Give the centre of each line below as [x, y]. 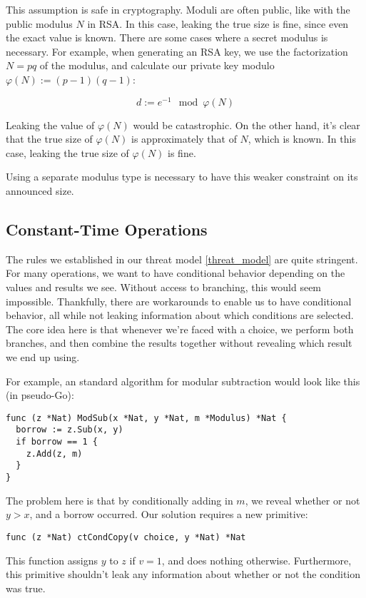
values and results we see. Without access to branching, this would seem [164, 287]
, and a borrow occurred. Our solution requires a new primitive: [169, 514]
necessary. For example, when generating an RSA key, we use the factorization [177, 51]
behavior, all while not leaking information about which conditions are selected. [180, 315]
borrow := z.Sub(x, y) [70, 430]
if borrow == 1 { [57, 442]
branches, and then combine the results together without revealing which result [179, 343]
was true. [26, 588]
